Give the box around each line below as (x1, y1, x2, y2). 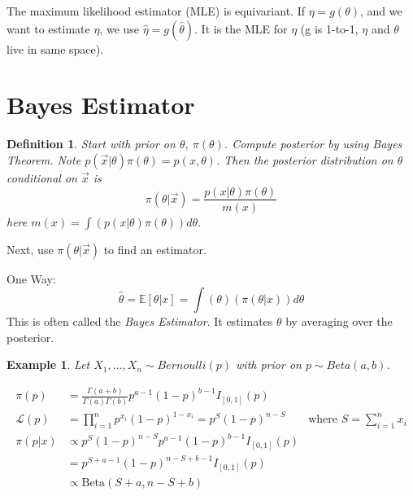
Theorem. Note (7, 151, 81, 168)
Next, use (7, 240, 54, 257)
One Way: (7, 270, 56, 287)
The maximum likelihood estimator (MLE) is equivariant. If (7, 2, 305, 19)
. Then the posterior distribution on (215, 151, 393, 168)
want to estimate (7, 20, 90, 37)
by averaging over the (285, 313, 393, 330)
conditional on (7, 169, 77, 186)
